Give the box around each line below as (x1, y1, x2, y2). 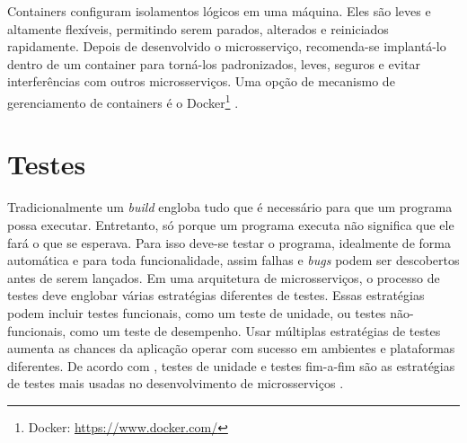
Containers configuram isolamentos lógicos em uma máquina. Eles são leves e (7, 2, 431, 20)
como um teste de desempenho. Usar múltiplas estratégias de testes (69, 321, 441, 340)
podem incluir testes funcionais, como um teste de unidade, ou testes (7, 303, 386, 322)
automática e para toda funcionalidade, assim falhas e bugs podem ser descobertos (7, 251, 460, 270)
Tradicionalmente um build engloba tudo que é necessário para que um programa (7, 198, 453, 217)
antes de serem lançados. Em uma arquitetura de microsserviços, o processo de (7, 268, 440, 287)
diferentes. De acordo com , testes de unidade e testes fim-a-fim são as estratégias (7, 356, 455, 375)
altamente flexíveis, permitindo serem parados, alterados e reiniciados (7, 19, 389, 38)
